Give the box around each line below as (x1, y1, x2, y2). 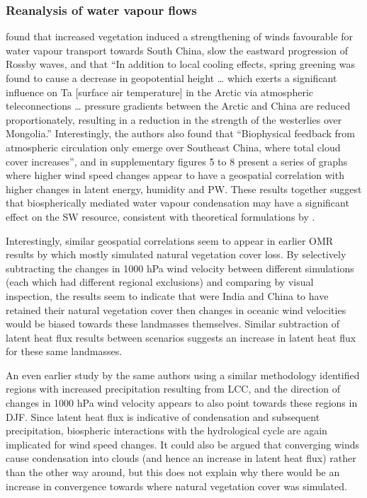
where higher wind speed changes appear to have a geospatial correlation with (6, 168, 344, 183)
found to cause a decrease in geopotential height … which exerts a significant (6, 71, 337, 85)
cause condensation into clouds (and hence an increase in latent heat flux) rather (6, 451, 356, 465)
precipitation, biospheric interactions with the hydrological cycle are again (6, 423, 327, 438)
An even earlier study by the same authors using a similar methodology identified (6, 367, 360, 382)
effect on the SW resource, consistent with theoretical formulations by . (6, 209, 315, 224)
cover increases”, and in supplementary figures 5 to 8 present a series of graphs (6, 154, 348, 168)
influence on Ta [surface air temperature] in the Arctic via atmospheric (6, 84, 313, 99)
